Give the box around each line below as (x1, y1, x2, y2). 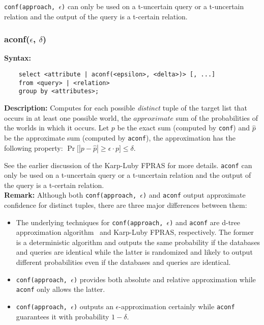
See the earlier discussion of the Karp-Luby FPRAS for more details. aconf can (4, 159, 252, 170)
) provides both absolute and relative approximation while (73, 274, 256, 284)
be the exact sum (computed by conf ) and (117, 122, 250, 133)
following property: (4, 142, 63, 153)
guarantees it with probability (16, 311, 109, 321)
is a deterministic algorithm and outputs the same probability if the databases (16, 236, 260, 247)
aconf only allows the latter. (16, 284, 105, 294)
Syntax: (4, 52, 31, 63)
